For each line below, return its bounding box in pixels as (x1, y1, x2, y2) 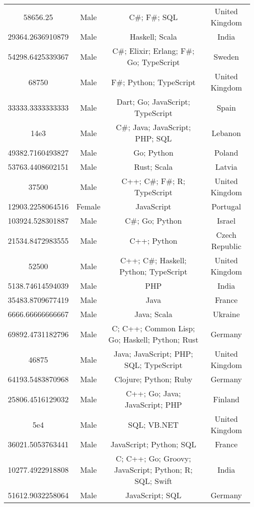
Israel (217, 215, 236, 226)
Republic (211, 240, 241, 252)
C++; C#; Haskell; (120, 254, 187, 266)
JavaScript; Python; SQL (110, 438, 196, 450)
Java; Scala (134, 308, 172, 320)
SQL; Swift (134, 475, 172, 486)
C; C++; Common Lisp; (111, 323, 195, 334)
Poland (214, 147, 238, 158)
